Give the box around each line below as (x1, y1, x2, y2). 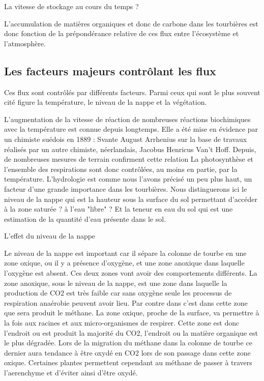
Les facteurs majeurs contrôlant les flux (4, 63, 216, 78)
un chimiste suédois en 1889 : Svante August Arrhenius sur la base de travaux (4, 133, 247, 144)
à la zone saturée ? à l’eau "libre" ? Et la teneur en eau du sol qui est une (4, 203, 233, 214)
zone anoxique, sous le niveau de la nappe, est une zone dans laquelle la (4, 277, 227, 288)
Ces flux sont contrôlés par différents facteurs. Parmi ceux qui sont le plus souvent (4, 86, 260, 97)
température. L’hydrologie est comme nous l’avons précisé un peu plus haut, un (4, 173, 252, 184)
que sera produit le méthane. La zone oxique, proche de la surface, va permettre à (4, 307, 259, 318)
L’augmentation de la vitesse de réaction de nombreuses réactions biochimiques (4, 113, 251, 124)
